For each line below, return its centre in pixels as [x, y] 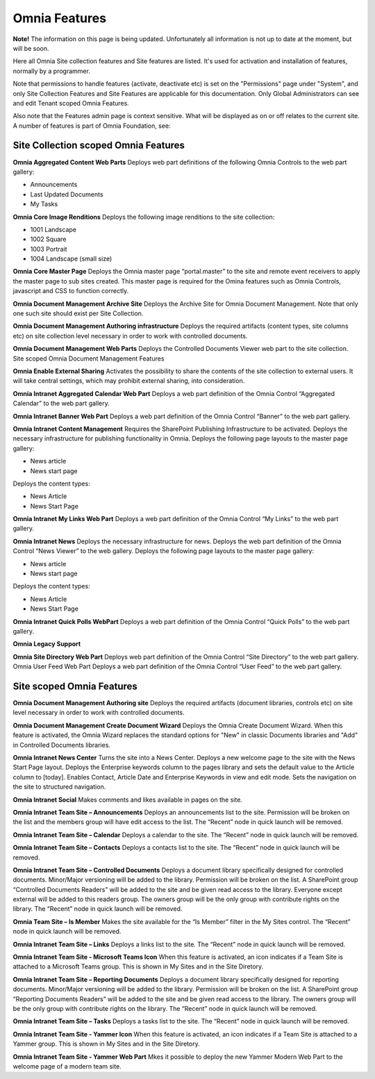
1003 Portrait [49, 249]
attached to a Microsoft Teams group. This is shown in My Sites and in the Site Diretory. [138, 966]
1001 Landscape [53, 229]
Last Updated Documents [67, 194]
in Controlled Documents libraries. [62, 745]
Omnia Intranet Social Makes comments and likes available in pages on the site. [128, 800]
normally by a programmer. [51, 71]
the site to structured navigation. [59, 787]
